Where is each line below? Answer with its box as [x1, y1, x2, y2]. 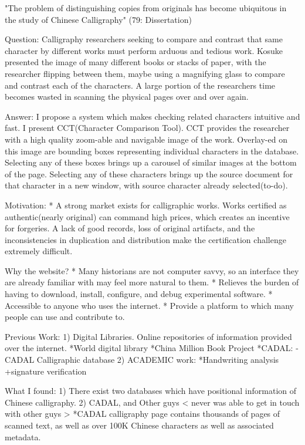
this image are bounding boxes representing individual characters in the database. [5, 144, 299, 157]
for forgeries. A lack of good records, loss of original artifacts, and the [5, 222, 255, 234]
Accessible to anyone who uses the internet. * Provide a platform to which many [5, 299, 294, 311]
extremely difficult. [5, 245, 73, 257]
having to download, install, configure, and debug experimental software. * [5, 288, 273, 300]
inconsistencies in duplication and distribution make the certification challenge [5, 233, 286, 245]
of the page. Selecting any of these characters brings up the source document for [5, 167, 293, 180]
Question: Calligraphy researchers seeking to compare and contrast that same [5, 33, 283, 45]
